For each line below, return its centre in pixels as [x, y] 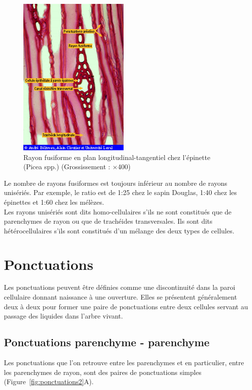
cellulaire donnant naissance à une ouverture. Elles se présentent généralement [121, 297]
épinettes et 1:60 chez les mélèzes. [54, 202]
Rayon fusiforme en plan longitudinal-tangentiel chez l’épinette [117, 157]
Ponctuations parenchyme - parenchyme [107, 342]
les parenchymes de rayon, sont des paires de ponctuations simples [103, 372]
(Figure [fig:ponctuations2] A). [49, 381]
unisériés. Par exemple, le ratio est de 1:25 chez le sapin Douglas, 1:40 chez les [120, 192]
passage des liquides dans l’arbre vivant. [63, 316]
